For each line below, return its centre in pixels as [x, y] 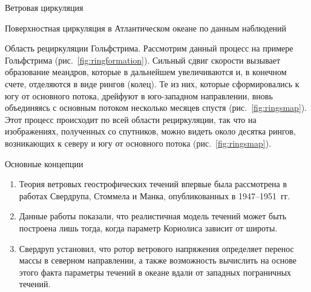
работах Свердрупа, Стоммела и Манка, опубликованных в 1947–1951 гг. [155, 195]
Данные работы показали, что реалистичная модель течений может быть [153, 216]
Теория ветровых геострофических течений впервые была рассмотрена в [153, 184]
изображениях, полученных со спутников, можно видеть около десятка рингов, [150, 131]
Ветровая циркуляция [44, 7]
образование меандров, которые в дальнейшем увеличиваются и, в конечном [146, 72]
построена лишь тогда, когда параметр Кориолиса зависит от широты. [148, 227]
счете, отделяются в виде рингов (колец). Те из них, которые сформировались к [152, 83]
